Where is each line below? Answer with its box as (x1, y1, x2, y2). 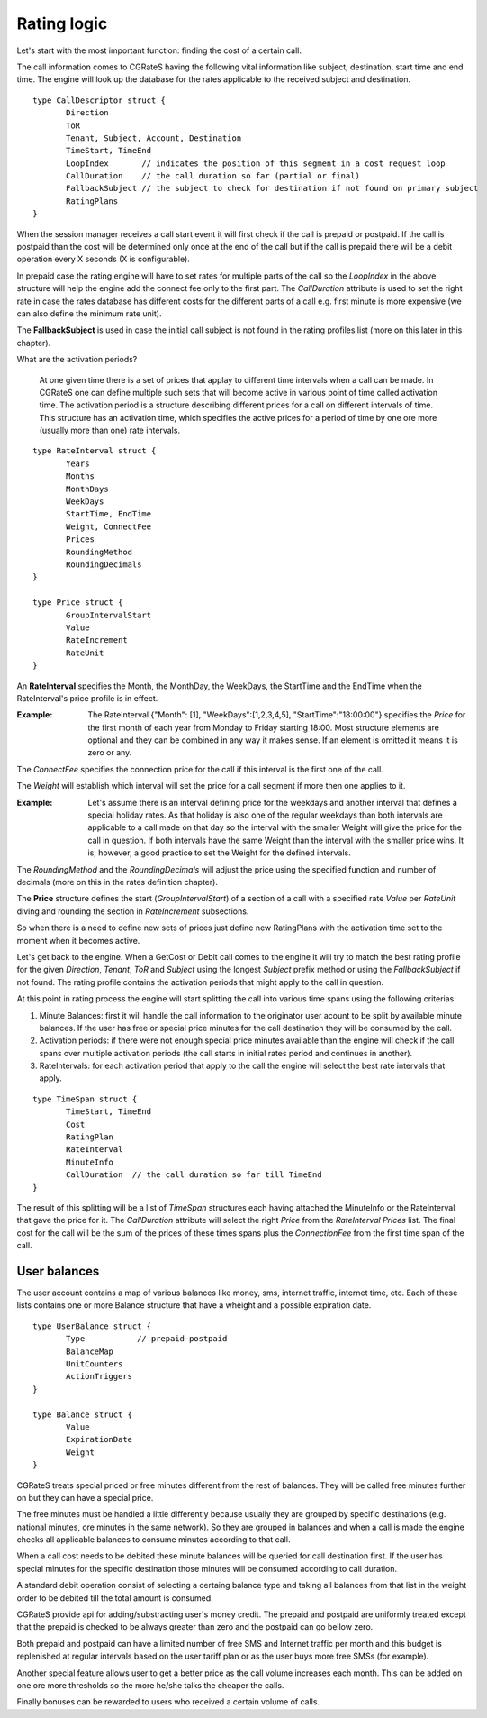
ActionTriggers (66, 1371, 133, 1382)
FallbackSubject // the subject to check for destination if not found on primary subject (66, 183, 479, 194)
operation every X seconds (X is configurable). (16, 253, 191, 265)
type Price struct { (32, 598, 123, 608)
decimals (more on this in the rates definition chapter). (16, 876, 218, 887)
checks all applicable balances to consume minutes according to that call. (16, 1534, 291, 1545)
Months (66, 471, 95, 481)
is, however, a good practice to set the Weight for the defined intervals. (87, 847, 351, 858)
